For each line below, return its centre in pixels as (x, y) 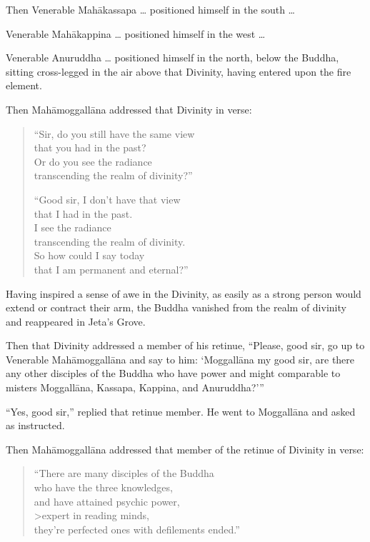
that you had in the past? (90, 147)
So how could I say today (89, 255)
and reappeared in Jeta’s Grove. (76, 321)
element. (24, 85)
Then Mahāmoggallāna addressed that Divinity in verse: (129, 109)
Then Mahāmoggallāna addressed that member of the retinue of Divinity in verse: (185, 449)
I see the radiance (72, 227)
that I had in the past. (83, 213)
